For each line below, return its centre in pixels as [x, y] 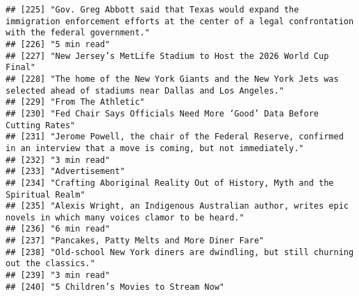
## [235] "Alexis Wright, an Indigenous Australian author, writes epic [177, 206]
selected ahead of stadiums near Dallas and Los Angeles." [145, 90]
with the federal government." [78, 33]
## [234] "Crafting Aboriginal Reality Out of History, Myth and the [170, 183]
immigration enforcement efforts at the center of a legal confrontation [180, 21]
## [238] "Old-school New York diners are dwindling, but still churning [180, 252]
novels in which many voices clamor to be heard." [125, 217]
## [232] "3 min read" [58, 160]
